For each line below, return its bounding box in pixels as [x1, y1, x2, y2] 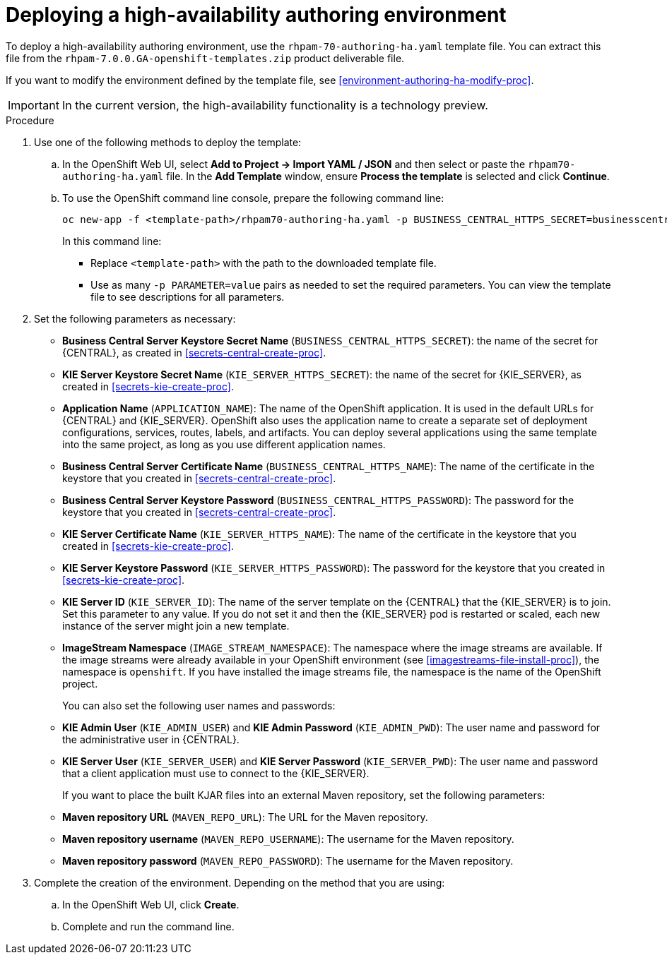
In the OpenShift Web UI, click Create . [62, 898, 240, 911]
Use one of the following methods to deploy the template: [34, 136, 302, 148]
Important [8, 97, 59, 112]
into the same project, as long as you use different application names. [62, 438, 386, 450]
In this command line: [62, 234, 162, 247]
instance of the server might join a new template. [62, 619, 290, 632]
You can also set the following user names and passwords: [62, 699, 336, 712]
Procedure [6, 114, 54, 126]
